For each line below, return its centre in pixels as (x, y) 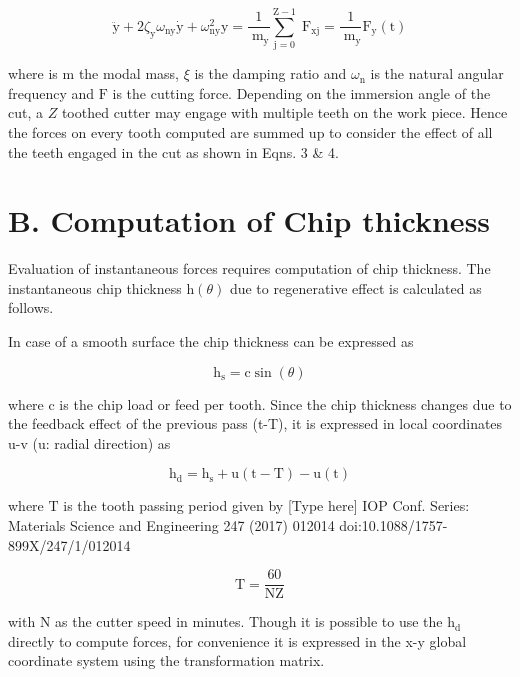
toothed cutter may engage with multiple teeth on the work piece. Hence (284, 112)
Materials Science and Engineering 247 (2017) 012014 (171, 524)
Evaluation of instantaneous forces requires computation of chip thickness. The (249, 268)
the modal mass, (128, 73)
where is (33, 73)
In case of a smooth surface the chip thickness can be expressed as (211, 341)
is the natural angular (437, 73)
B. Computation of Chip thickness (249, 220)
